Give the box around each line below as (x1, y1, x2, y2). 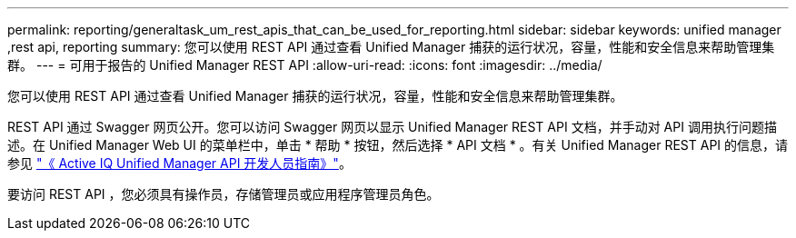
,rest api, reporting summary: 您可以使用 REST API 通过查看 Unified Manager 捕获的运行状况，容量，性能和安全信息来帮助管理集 (7, 39, 775, 55)
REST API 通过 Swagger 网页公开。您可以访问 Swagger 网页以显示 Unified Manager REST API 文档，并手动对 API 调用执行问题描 (7, 119, 777, 134)
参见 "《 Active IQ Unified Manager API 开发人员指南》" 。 (7, 155, 352, 171)
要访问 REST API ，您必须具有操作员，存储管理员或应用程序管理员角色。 (7, 186, 440, 202)
